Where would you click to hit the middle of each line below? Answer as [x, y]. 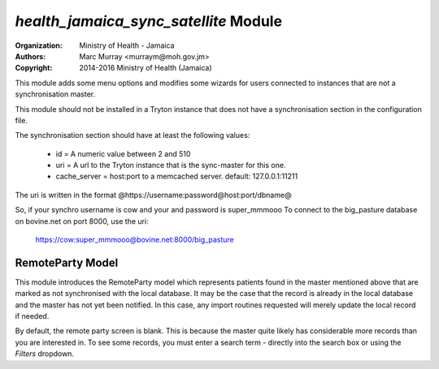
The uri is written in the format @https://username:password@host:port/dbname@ [153, 195]
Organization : [39, 45]
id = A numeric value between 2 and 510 [123, 153]
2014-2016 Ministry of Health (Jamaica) [146, 68]
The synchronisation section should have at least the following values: [133, 135]
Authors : [30, 56]
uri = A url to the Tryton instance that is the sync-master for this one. [171, 165]
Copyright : [34, 68]
